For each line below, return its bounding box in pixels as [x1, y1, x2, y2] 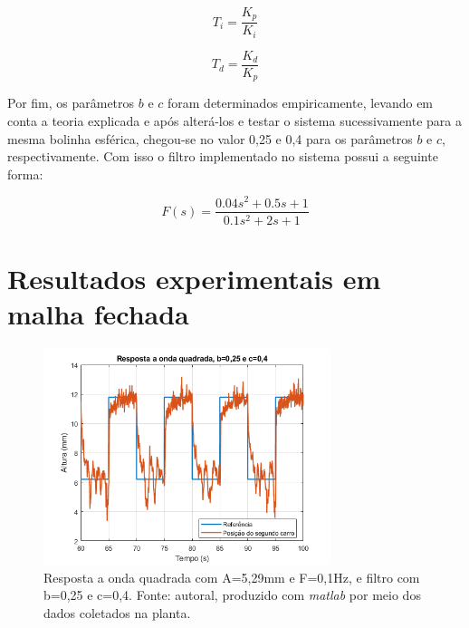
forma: [7, 164, 43, 183]
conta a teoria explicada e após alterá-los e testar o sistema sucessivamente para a [7, 111, 462, 130]
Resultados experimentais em [7, 259, 381, 296]
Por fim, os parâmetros [7, 93, 135, 112]
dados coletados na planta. [43, 603, 191, 622]
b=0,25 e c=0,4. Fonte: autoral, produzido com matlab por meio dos [43, 585, 421, 604]
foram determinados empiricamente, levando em [167, 93, 434, 112]
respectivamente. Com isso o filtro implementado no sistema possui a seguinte [7, 147, 438, 166]
